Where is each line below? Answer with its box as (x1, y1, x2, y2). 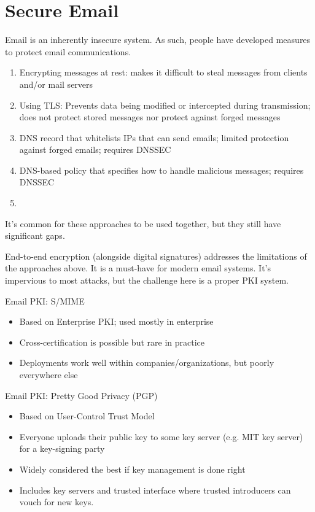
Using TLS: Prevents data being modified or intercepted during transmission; (19, 98, 311, 111)
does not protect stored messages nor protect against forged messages (19, 111, 281, 123)
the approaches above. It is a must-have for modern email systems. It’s (5, 262, 271, 274)
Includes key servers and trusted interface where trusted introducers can (19, 483, 291, 496)
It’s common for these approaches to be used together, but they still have (5, 217, 281, 230)
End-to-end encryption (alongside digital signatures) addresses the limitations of (5, 249, 307, 262)
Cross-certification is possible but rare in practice (19, 335, 204, 348)
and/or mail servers (19, 77, 93, 90)
